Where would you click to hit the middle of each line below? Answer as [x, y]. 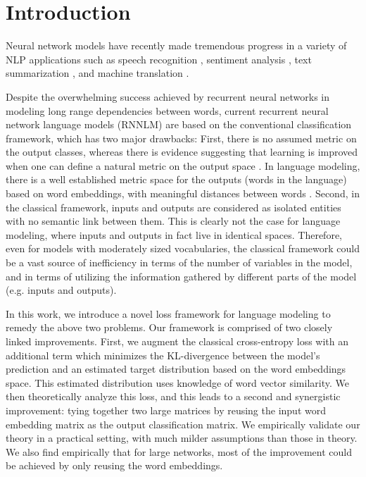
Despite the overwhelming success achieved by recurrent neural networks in [168, 96]
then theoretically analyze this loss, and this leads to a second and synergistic [173, 396]
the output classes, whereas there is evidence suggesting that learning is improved [182, 152]
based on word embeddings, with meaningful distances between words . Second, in [183, 193]
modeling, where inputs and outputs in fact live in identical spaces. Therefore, [174, 234]
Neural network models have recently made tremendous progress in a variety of [176, 45]
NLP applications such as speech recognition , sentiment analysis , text [159, 59]
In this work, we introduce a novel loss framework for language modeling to [168, 313]
